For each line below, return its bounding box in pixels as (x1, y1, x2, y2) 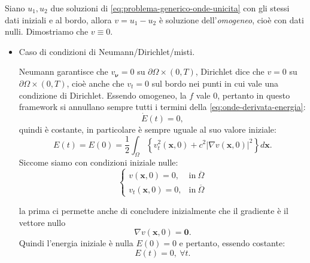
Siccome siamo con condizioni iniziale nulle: (19, 156, 178, 169)
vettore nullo (19, 216, 66, 228)
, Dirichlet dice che (195, 65, 265, 78)
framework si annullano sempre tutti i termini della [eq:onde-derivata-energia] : (19, 100, 306, 113)
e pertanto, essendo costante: (179, 237, 285, 249)
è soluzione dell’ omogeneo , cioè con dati (159, 13, 304, 26)
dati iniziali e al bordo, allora (5, 13, 112, 26)
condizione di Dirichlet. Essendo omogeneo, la (19, 88, 187, 101)
